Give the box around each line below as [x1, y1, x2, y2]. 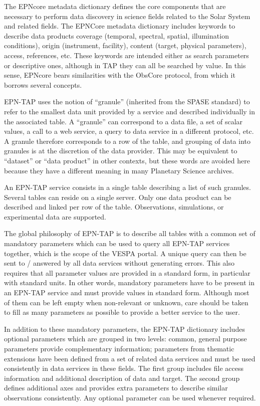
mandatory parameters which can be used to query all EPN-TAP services [4, 238, 230, 249]
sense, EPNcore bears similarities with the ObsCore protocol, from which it [4, 70, 235, 80]
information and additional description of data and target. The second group [4, 372, 240, 383]
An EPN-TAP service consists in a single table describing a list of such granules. [4, 182, 251, 192]
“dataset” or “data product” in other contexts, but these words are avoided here [4, 155, 250, 165]
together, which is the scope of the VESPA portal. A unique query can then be [4, 248, 246, 258]
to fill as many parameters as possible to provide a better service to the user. [4, 307, 240, 317]
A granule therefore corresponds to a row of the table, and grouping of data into [4, 135, 251, 146]
